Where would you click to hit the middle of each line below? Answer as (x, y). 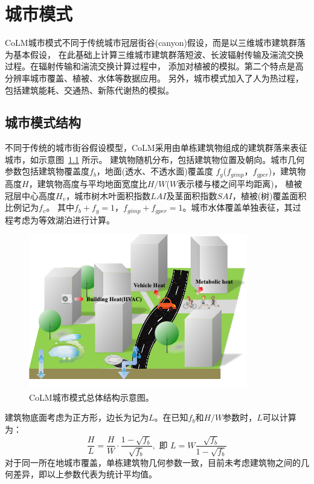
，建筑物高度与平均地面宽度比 (88, 183)
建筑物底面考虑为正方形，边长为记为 (77, 417)
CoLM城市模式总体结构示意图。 (91, 397)
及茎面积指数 (192, 195)
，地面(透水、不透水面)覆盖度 (155, 171)
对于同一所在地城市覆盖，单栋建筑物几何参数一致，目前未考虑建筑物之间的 (153, 462)
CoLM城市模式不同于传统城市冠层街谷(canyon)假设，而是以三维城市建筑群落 (155, 43)
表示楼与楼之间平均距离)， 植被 (240, 183)
